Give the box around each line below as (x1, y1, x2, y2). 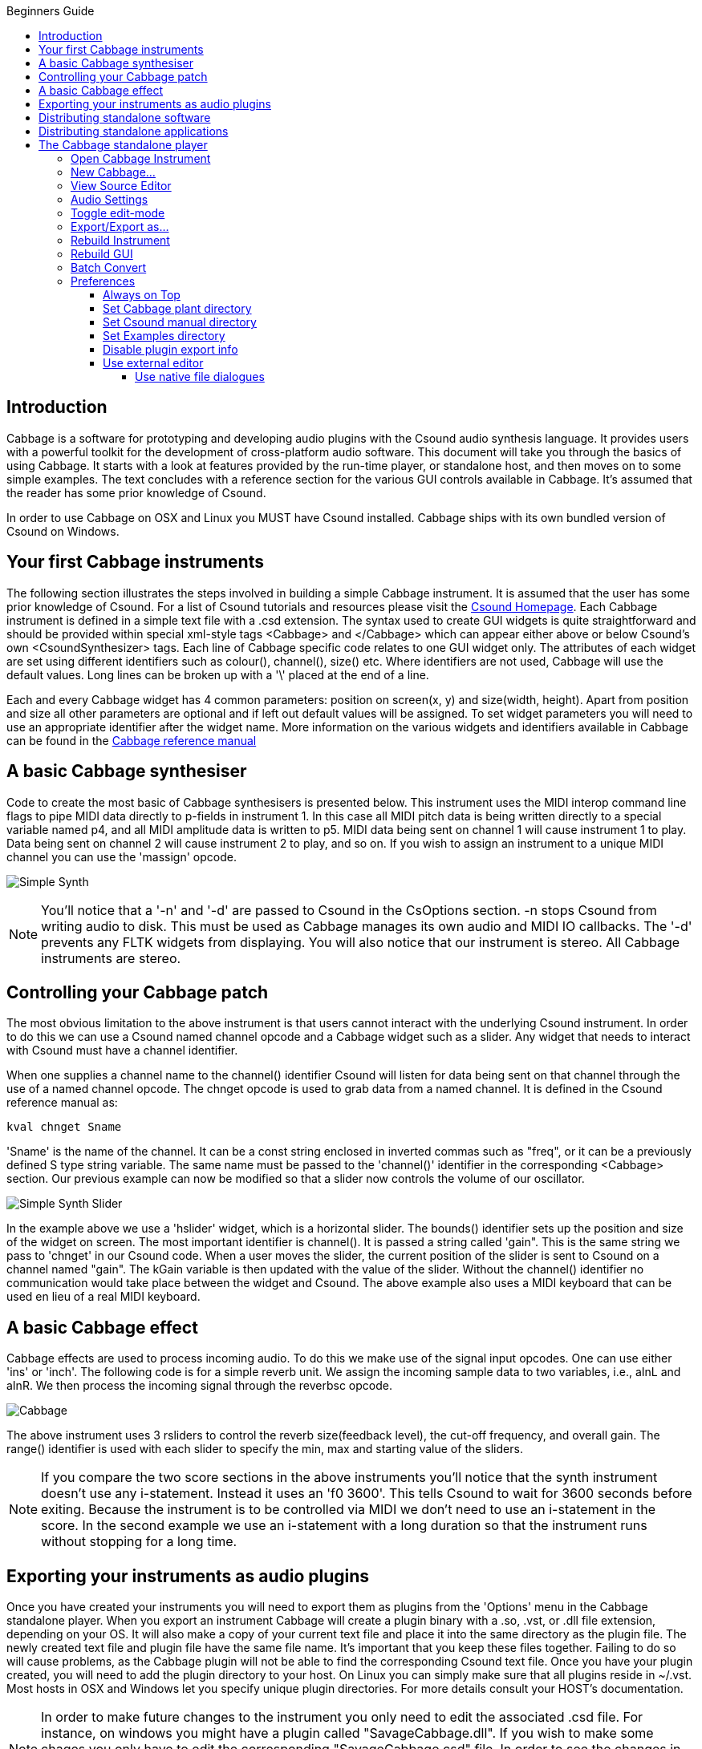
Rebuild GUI (71, 247, 133, 261)
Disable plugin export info (103, 342, 238, 356)
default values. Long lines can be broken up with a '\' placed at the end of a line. (6, 667, 429, 682)
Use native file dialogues (135, 370, 265, 383)
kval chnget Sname (6, 1120, 122, 1134)
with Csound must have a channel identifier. (6, 1043, 238, 1058)
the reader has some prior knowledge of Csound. (6, 485, 266, 500)
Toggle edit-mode (71, 206, 165, 220)
